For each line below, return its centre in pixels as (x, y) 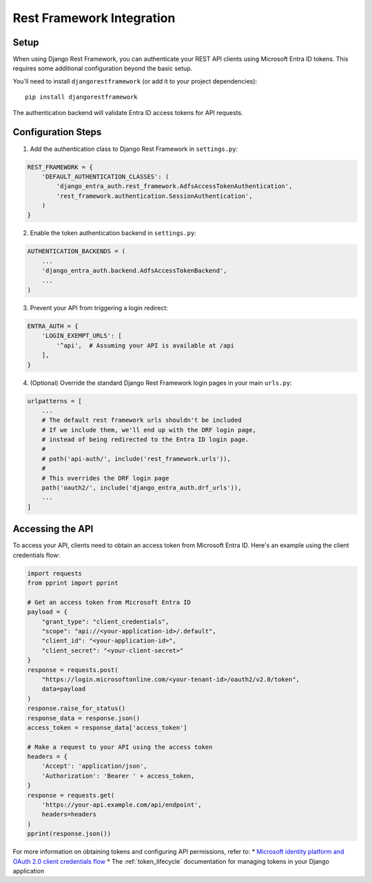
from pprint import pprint (73, 583)
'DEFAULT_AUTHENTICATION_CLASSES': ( (105, 176)
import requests (55, 573)
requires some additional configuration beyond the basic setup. (103, 68)
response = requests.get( (71, 795)
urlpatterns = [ (55, 401)
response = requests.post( (73, 670)
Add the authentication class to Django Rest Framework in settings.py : (134, 149)
